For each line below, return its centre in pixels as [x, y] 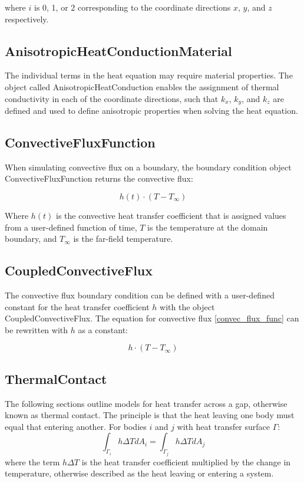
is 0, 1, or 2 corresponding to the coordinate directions [132, 7]
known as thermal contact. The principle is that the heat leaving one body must [150, 415]
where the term [32, 461]
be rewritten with [37, 329]
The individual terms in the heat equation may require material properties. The [149, 75]
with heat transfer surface [224, 426]
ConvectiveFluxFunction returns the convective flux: [99, 178]
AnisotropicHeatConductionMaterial [118, 50]
